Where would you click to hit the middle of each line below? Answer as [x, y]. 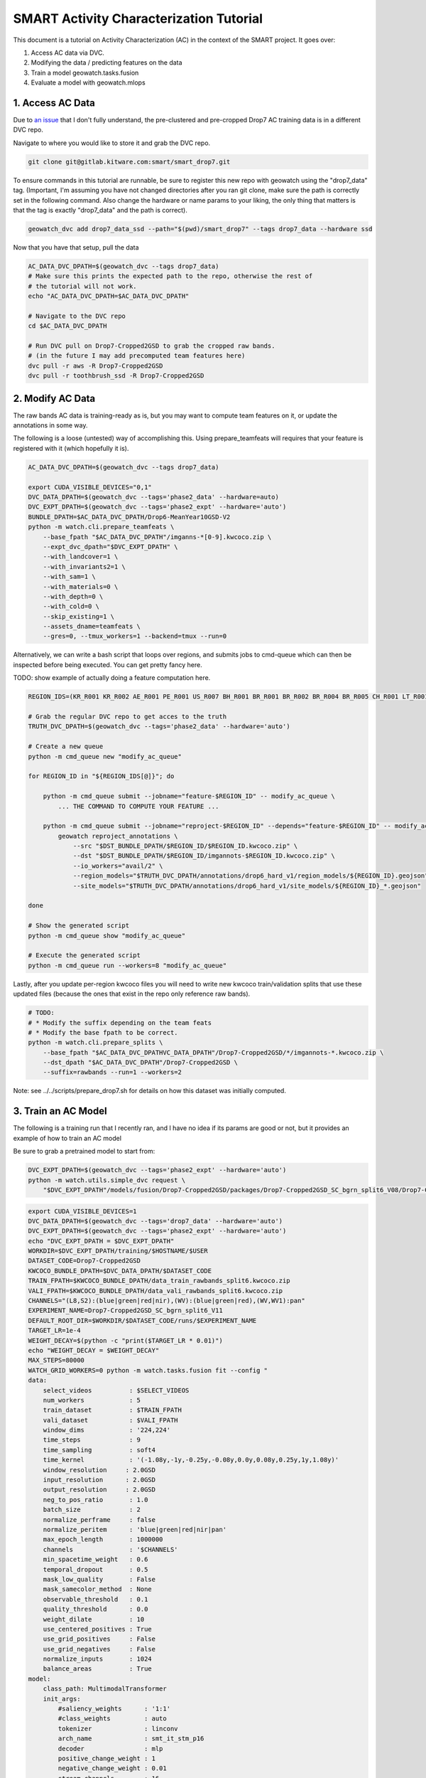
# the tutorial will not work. [83, 286]
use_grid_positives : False [99, 1639]
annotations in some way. [50, 425]
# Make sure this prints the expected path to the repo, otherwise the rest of [170, 276]
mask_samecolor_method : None [97, 1589]
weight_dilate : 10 [94, 1619]
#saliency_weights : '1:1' [114, 1709]
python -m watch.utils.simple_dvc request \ [107, 1180]
